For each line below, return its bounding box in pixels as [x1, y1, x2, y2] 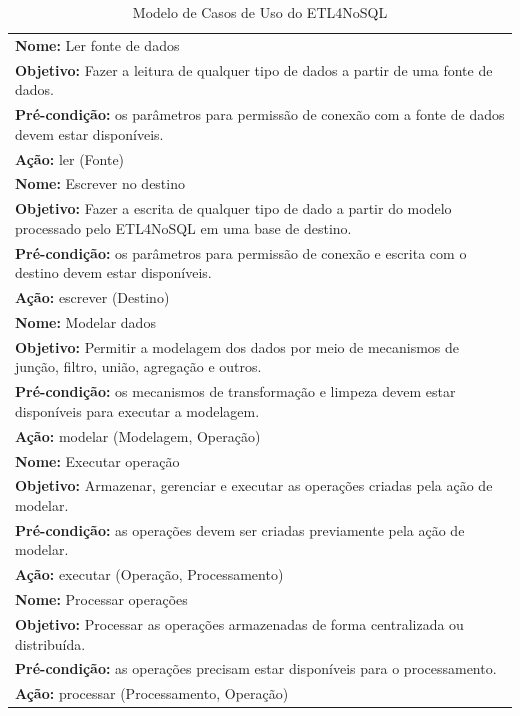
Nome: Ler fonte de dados [15, 34, 180, 55]
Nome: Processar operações [15, 589, 188, 610]
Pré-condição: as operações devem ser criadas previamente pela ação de [15, 519, 465, 540]
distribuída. [15, 633, 86, 654]
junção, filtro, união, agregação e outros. [15, 356, 262, 377]
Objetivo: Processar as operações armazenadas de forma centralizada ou [15, 613, 464, 634]
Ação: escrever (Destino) [15, 287, 170, 308]
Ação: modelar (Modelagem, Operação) [15, 425, 261, 446]
